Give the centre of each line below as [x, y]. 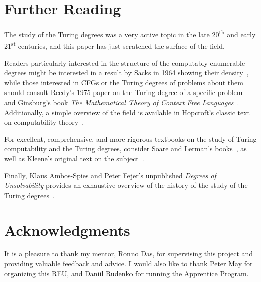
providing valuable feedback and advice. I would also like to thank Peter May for [128, 264]
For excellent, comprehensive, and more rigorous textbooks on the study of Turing [130, 138]
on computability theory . [44, 122]
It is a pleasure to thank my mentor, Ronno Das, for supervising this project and [129, 254]
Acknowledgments [67, 229]
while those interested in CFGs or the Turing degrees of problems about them [124, 82]
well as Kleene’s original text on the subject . [74, 158]
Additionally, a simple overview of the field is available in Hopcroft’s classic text [127, 112]
